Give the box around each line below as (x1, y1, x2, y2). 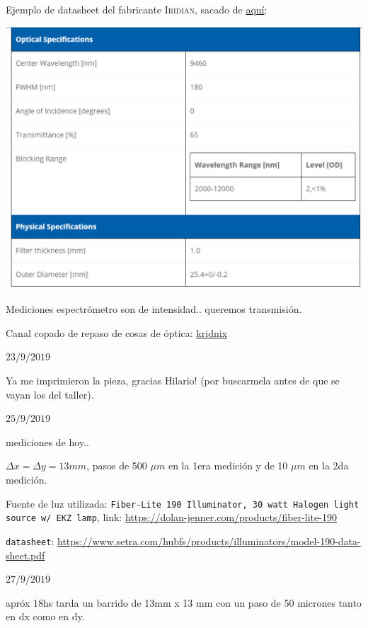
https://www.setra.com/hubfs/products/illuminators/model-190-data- (57, 533, 361, 548)
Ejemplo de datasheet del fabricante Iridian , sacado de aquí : (6, 2, 268, 16)
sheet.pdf (6, 547, 45, 562)
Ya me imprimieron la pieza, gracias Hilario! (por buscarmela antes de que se (6, 373, 340, 388)
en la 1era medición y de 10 (168, 458, 288, 473)
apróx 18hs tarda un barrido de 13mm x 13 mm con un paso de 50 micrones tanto (6, 595, 362, 610)
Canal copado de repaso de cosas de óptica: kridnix (6, 325, 227, 340)
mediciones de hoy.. (6, 434, 89, 449)
